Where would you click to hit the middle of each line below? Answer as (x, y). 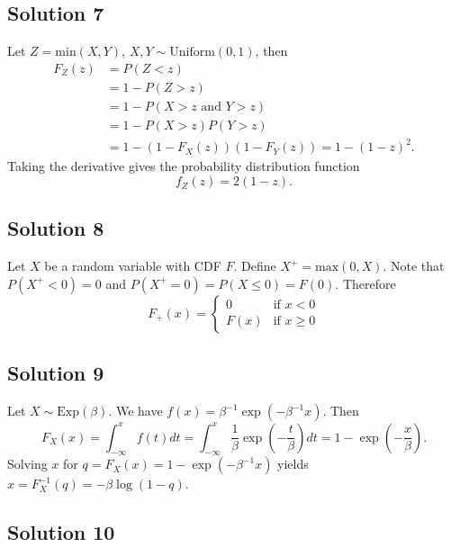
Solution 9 (56, 373)
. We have (135, 411)
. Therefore (365, 283)
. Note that (414, 266)
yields (293, 464)
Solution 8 (56, 228)
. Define (255, 266)
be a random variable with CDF (133, 266)
